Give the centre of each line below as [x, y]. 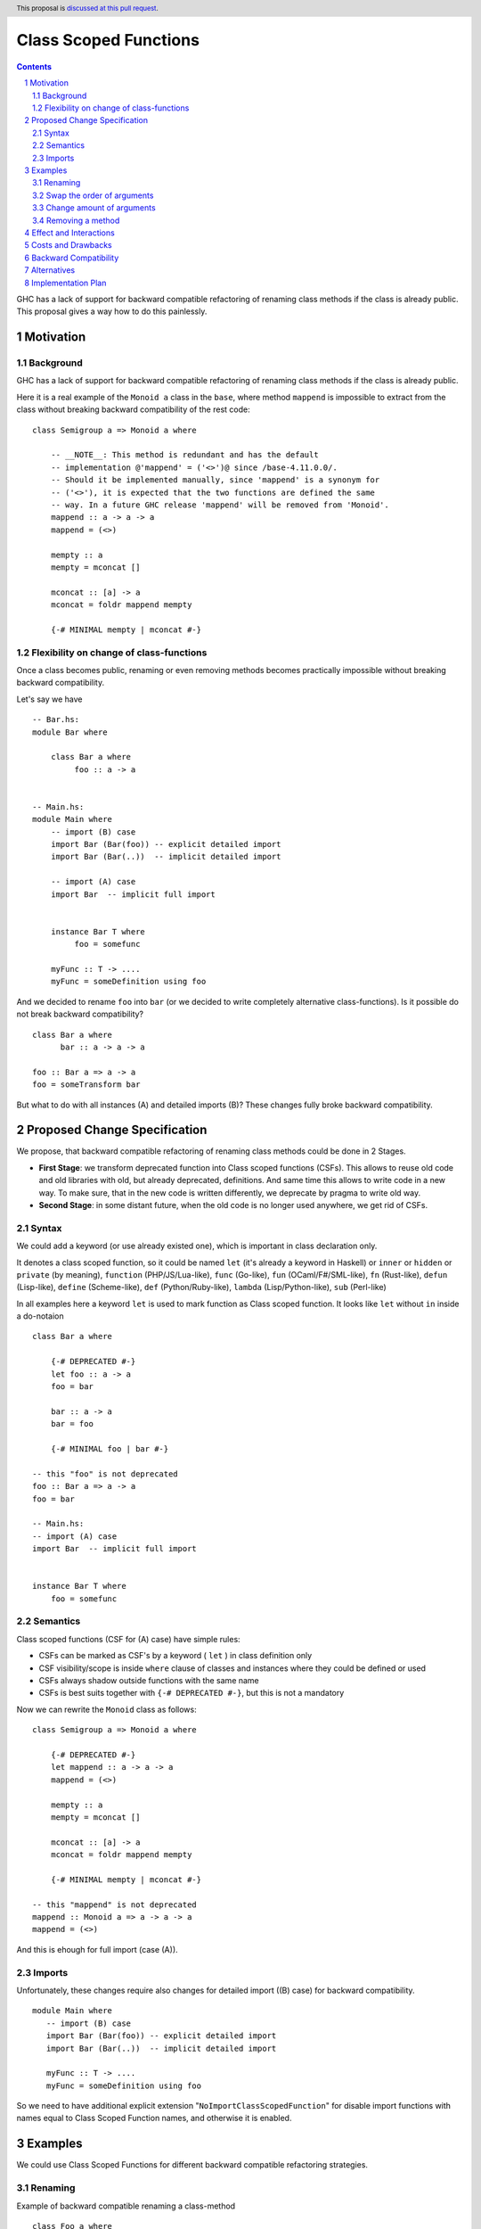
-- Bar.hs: [56, 720]
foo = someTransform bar [86, 1085]
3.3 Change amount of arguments [94, 208]
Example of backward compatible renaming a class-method [126, 2206]
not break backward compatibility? [80, 1014]
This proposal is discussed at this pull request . [88, 8]
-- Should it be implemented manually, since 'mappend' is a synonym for [215, 480]
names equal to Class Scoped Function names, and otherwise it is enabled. [154, 2118]
